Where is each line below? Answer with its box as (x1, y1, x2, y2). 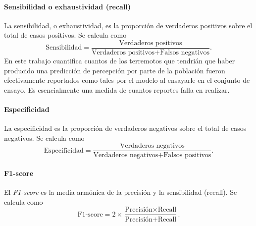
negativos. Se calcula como (4, 132, 85, 143)
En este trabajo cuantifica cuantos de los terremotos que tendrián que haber (4, 56, 235, 66)
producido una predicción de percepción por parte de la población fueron (4, 65, 225, 75)
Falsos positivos (163, 152, 211, 159)
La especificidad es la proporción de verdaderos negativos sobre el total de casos (4, 123, 247, 133)
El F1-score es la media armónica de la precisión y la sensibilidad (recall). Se (4, 187, 237, 197)
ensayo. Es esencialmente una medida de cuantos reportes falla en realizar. (4, 84, 230, 95)
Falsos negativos (160, 49, 209, 56)
